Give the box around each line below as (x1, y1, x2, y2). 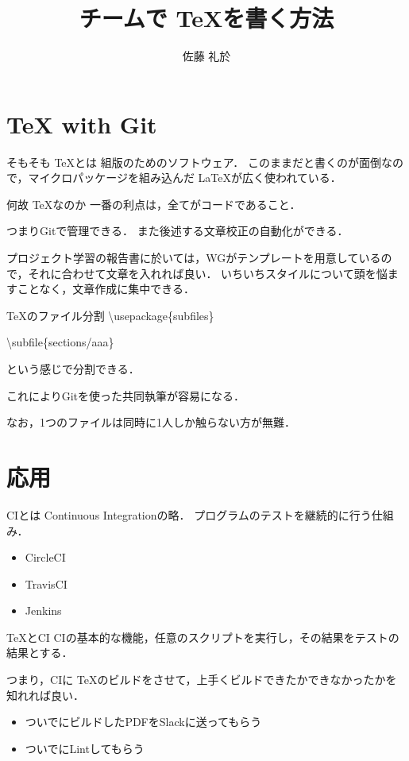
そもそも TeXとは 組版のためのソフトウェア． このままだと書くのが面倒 (6, 153, 381, 170)
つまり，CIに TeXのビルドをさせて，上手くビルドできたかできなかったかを (6, 671, 397, 688)
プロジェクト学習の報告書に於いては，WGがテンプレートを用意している (6, 249, 381, 266)
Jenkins (25, 602, 62, 619)
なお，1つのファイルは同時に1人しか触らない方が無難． (6, 414, 295, 431)
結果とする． (6, 644, 73, 661)
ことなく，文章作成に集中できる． (17, 280, 195, 297)
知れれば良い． (6, 686, 84, 703)
